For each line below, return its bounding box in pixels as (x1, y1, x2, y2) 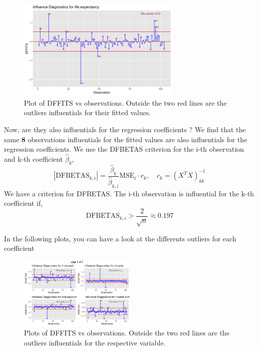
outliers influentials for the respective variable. (24, 337, 166, 347)
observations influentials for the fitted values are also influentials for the (27, 134, 248, 144)
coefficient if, (4, 198, 43, 208)
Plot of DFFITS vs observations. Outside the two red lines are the (24, 97, 227, 108)
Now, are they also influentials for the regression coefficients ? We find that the (4, 124, 246, 134)
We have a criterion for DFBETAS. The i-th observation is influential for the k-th (4, 188, 254, 198)
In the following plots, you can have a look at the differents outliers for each (4, 233, 237, 243)
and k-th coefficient (4, 153, 63, 164)
